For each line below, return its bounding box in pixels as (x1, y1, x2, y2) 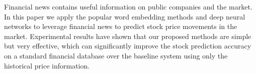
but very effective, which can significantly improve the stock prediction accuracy (4, 40, 251, 51)
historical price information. (4, 60, 90, 70)
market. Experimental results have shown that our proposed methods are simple (4, 30, 251, 41)
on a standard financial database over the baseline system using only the (4, 50, 228, 60)
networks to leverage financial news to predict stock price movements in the (4, 21, 237, 31)
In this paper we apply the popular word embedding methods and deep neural (4, 11, 245, 21)
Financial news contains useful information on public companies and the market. (4, 1, 252, 11)
